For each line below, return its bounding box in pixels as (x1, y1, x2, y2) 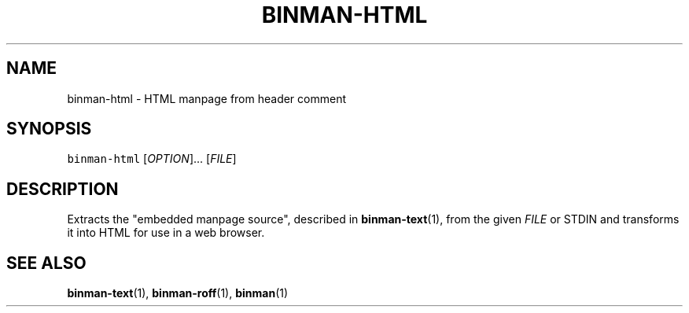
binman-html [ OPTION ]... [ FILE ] (67, 152, 237, 166)
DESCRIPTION (6, 179, 119, 199)
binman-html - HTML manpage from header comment (67, 91, 347, 105)
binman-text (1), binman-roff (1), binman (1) (67, 286, 289, 300)
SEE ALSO (6, 252, 87, 273)
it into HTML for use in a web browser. (67, 226, 265, 240)
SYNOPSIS (6, 119, 92, 139)
